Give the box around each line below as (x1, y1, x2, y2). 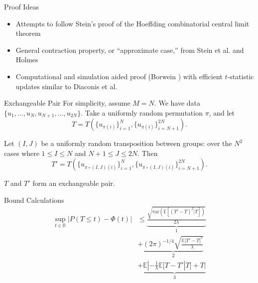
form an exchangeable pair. (32, 178, 115, 188)
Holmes (15, 54, 38, 65)
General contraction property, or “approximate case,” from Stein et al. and (15, 44, 244, 55)
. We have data (154, 98, 201, 108)
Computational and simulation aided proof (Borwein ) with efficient (15, 71, 223, 81)
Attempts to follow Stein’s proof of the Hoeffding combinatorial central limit (15, 18, 250, 28)
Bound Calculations (4, 194, 64, 205)
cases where (4, 147, 39, 158)
